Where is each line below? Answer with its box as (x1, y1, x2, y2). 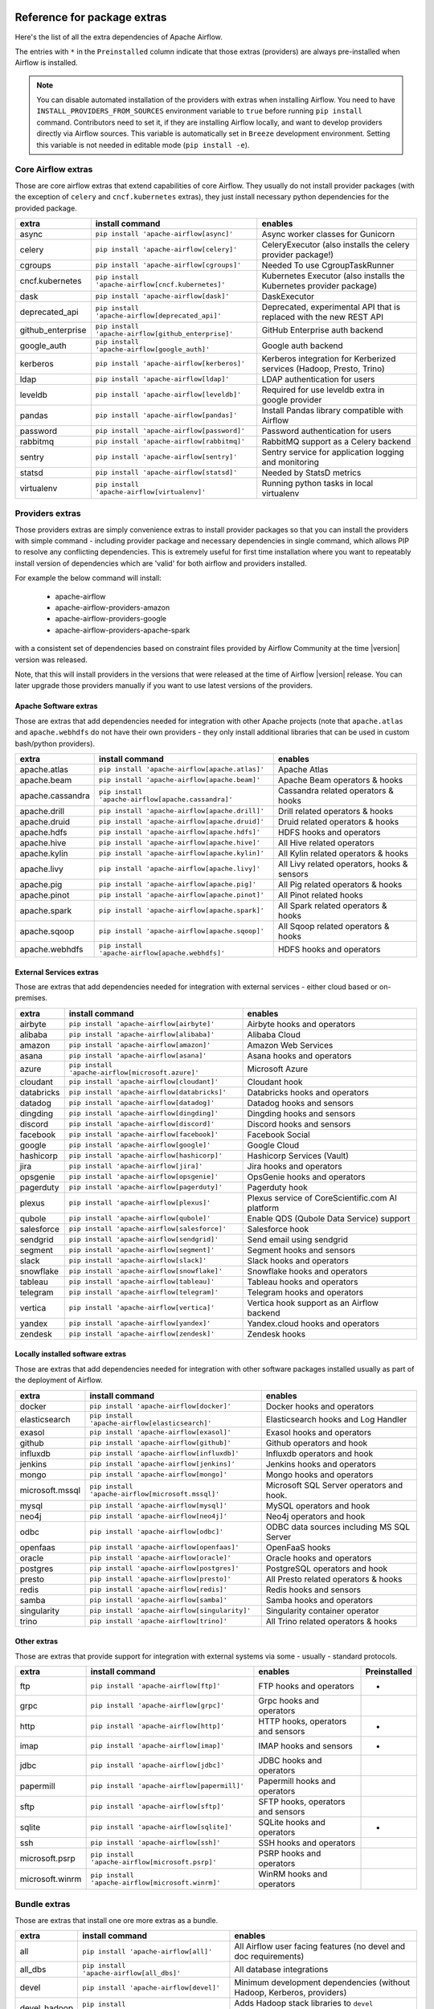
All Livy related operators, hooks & (277, 858, 408, 869)
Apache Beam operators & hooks (277, 774, 403, 785)
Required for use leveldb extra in (261, 384, 385, 395)
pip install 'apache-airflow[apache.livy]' (99, 865, 260, 874)
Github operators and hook (265, 1437, 368, 1448)
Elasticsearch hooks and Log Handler (265, 1414, 407, 1425)
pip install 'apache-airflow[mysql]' (89, 1501, 228, 1510)
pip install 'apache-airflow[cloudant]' (68, 1078, 219, 1086)
